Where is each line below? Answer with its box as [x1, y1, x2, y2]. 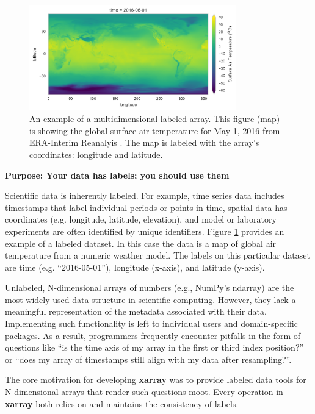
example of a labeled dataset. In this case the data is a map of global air [5, 237, 277, 249]
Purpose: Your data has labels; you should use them [5, 168, 230, 181]
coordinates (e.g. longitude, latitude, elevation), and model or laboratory [5, 213, 277, 226]
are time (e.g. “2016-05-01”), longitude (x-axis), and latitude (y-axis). [5, 260, 265, 273]
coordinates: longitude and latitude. [29, 148, 163, 160]
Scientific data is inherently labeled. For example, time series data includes [5, 189, 284, 202]
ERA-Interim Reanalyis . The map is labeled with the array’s [29, 136, 259, 149]
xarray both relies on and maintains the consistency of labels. [5, 397, 239, 410]
